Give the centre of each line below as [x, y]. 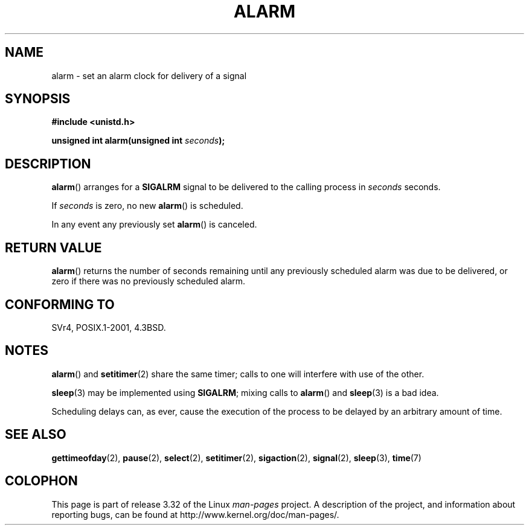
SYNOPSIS [38, 99]
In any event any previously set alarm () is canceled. [154, 225]
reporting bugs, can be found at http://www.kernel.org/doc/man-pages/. [195, 514]
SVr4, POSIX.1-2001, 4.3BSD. [109, 327]
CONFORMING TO [60, 304]
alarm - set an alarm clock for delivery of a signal [149, 75]
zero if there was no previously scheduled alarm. [149, 281]
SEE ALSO [36, 435]
